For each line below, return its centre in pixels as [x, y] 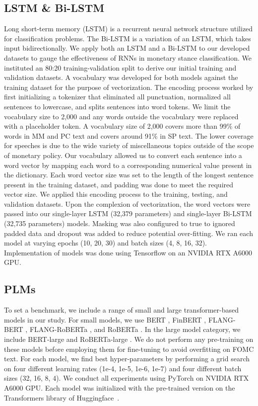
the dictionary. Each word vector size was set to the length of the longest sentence [129, 175]
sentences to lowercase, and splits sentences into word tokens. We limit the [117, 106]
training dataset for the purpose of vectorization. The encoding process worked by [129, 87]
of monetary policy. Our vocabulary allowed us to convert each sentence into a [123, 155]
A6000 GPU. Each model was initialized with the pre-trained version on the [120, 388]
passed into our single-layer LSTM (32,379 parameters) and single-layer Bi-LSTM [128, 213]
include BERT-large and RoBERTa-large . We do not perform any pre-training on [129, 339]
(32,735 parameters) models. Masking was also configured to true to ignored [120, 223]
